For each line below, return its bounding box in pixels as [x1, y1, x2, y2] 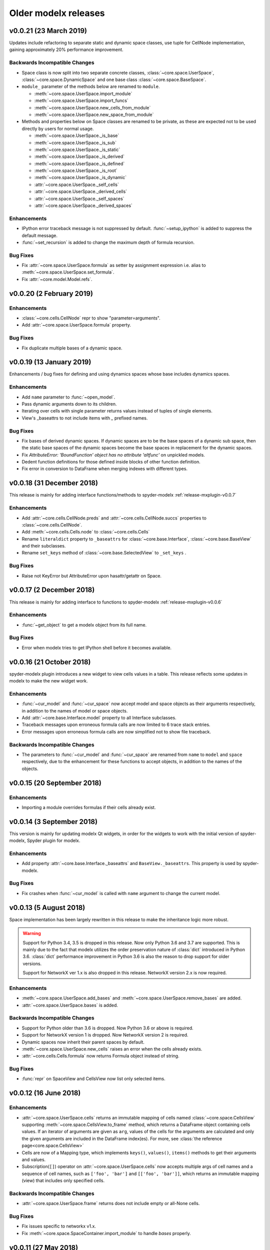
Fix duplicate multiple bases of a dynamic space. [21, 345, 122, 351]
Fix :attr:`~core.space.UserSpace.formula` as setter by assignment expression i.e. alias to [21, 262, 206, 268]
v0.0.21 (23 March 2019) [9, 26, 87, 35]
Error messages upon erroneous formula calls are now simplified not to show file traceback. [21, 728, 211, 734]
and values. [21, 1156, 46, 1162]
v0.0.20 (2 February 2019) [9, 289, 93, 297]
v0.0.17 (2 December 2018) [9, 585, 95, 594]
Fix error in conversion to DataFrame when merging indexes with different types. [21, 465, 187, 472]
